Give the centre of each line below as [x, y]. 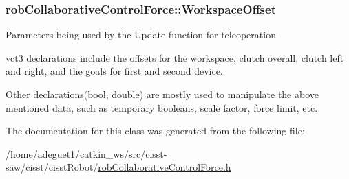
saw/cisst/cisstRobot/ [52, 167]
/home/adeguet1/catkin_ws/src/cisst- [86, 153]
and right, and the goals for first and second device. [114, 71]
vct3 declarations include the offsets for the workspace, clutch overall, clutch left [175, 57]
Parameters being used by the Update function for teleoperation [141, 35]
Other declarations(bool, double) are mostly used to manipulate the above [162, 94]
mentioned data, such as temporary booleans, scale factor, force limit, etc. [162, 107]
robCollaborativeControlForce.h [165, 167]
